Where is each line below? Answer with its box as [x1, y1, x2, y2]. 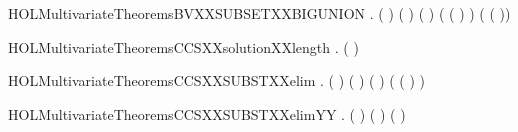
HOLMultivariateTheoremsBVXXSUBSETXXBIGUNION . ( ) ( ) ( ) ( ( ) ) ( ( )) [8, 3, 511, 23]
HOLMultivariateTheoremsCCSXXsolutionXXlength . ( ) [8, 36, 359, 57]
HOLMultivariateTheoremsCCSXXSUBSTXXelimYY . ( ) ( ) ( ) [8, 103, 406, 124]
